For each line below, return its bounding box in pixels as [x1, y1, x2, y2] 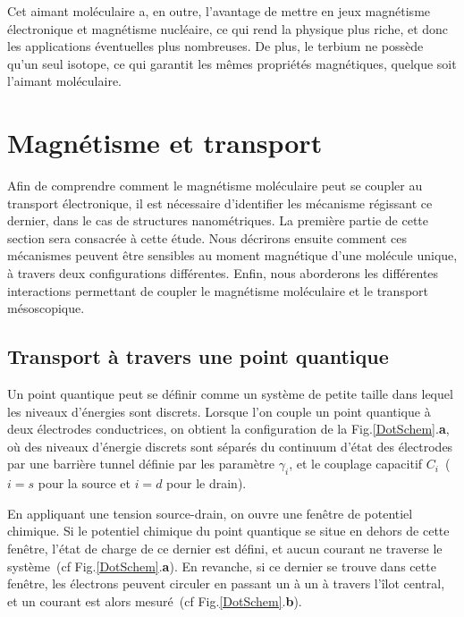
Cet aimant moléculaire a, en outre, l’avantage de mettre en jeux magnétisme [7, 2, 431, 20]
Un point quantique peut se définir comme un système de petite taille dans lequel [7, 385, 453, 403]
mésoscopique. [7, 299, 85, 317]
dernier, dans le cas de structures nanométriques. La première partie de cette [7, 211, 429, 230]
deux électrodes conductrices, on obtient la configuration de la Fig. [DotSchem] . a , [7, 419, 450, 438]
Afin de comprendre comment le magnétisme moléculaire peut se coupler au [7, 176, 423, 195]
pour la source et [38, 474, 131, 493]
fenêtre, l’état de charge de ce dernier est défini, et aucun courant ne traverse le [7, 539, 443, 557]
